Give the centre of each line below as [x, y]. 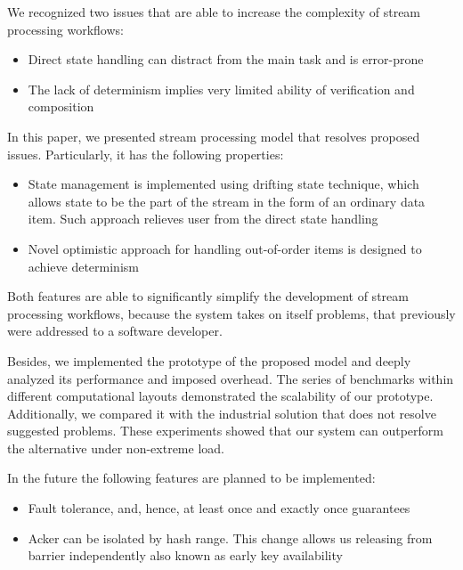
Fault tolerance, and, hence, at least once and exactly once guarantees [219, 508]
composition [61, 106]
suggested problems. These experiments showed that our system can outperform [225, 431]
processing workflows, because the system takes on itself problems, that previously [231, 313]
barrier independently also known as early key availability [185, 555]
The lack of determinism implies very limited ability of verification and [221, 89]
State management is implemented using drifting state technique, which [223, 184]
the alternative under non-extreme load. [116, 448]
